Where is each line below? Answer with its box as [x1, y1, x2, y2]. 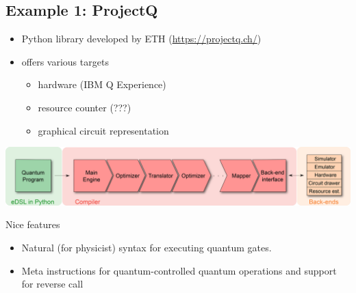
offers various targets [21, 54, 109, 68]
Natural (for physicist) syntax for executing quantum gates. [21, 240, 272, 254]
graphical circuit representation [38, 123, 169, 137]
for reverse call [21, 277, 84, 291]
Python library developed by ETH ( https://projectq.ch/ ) [21, 31, 262, 46]
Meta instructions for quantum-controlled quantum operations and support [21, 263, 337, 277]
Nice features [5, 217, 60, 232]
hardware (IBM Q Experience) [38, 77, 166, 92]
